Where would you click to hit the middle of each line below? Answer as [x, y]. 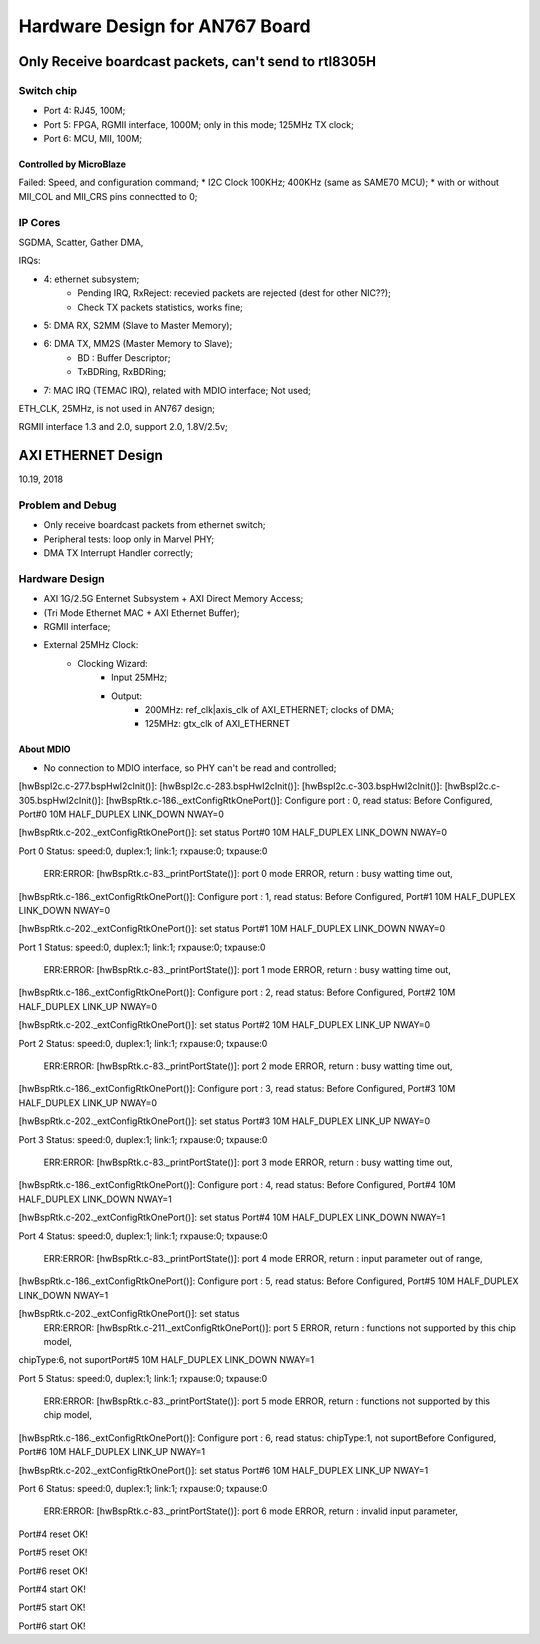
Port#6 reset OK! [53, 1571]
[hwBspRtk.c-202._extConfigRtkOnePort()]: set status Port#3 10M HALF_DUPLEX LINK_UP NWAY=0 [224, 1121]
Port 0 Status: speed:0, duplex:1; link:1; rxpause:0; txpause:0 [143, 851]
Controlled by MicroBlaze [72, 164]
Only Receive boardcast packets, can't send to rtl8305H [197, 61]
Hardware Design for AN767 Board [165, 26]
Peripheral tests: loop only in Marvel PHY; [129, 539]
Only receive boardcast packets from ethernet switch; [154, 525]
